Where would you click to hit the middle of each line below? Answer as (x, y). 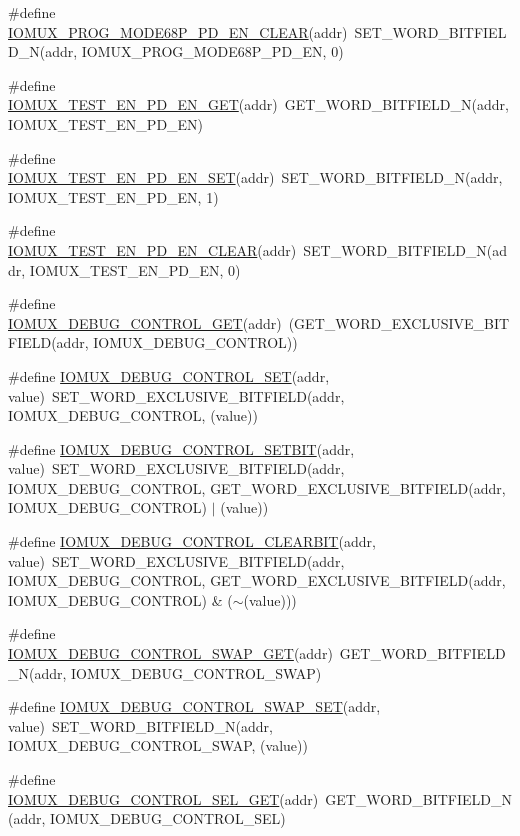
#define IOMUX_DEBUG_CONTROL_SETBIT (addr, (181, 448)
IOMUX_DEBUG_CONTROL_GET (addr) (145, 322)
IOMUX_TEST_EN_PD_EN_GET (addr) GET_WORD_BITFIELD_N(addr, (258, 104)
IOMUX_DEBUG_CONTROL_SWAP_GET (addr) (170, 653)
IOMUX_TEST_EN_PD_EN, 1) (113, 196)
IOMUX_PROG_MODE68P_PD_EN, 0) (212, 51)
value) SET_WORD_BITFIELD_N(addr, (140, 725)
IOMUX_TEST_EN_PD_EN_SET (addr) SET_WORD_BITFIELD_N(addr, (255, 177)
